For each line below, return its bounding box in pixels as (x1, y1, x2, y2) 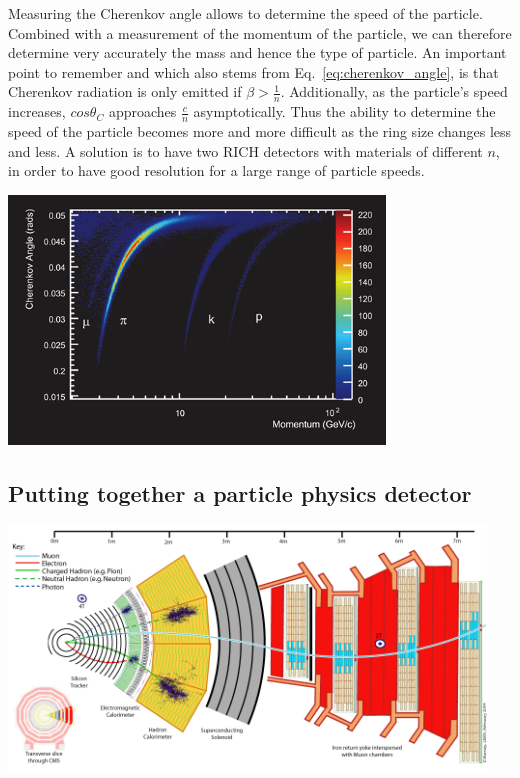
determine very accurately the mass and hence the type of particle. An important (8, 42, 507, 63)
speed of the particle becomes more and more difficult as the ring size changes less (8, 121, 512, 142)
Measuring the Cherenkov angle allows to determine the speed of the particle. (8, 3, 483, 23)
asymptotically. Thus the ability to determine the (193, 101, 496, 122)
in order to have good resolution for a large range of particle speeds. (8, 160, 425, 181)
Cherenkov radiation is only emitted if (8, 81, 242, 102)
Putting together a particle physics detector (8, 478, 472, 509)
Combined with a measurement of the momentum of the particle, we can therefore (8, 22, 512, 43)
